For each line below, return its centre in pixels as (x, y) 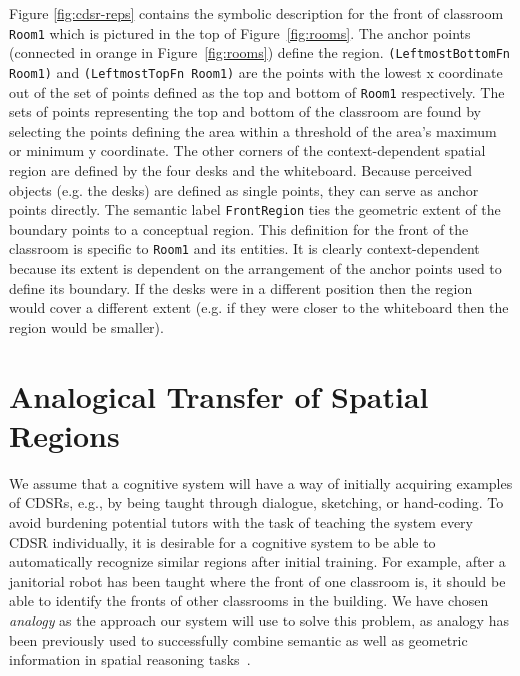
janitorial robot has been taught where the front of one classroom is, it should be (257, 580)
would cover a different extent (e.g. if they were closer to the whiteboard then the (259, 307)
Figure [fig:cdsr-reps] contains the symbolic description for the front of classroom (256, 13)
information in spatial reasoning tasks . (130, 659)
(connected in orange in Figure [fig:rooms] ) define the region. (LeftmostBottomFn (259, 52)
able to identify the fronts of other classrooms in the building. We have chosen (249, 600)
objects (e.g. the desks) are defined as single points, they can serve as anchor (244, 189)
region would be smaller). (86, 326)
